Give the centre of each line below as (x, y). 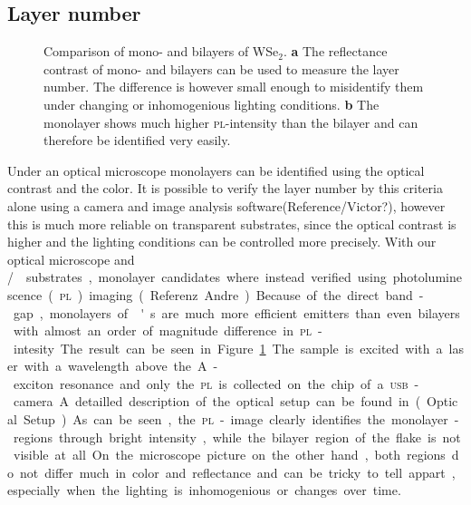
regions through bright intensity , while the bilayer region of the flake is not (237, 437)
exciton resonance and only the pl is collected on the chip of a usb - (216, 383)
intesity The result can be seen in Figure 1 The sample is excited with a (228, 348)
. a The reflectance (335, 51)
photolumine (427, 277)
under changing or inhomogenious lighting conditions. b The (211, 104)
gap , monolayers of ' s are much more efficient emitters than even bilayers (236, 312)
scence (25, 294)
